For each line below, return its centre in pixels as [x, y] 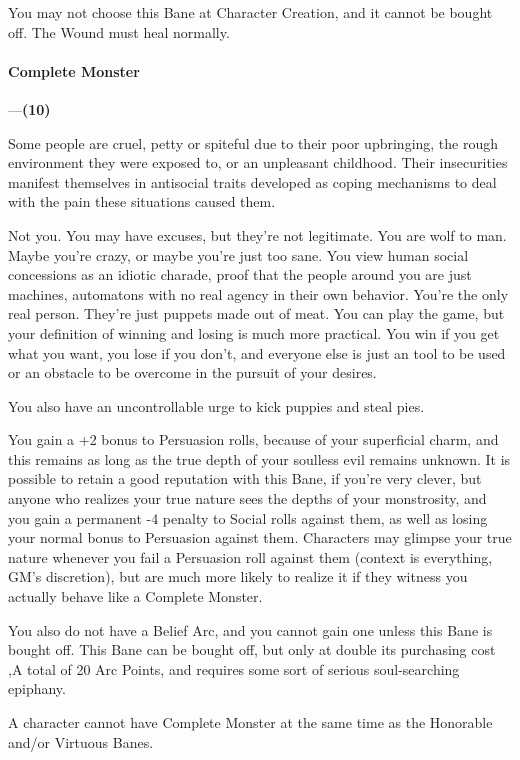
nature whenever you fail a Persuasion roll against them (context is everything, [250, 556]
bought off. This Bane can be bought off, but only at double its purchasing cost [252, 649]
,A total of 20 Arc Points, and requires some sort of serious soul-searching [234, 668]
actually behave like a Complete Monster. [135, 596]
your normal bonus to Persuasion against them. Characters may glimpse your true [260, 537]
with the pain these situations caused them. [142, 201]
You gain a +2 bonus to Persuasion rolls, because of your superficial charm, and [253, 439]
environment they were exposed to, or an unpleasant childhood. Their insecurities [258, 162]
